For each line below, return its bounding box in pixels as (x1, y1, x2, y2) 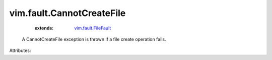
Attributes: (9, 47, 31, 53)
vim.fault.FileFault (74, 25, 111, 31)
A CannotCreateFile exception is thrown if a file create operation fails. (22, 36, 166, 42)
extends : (34, 25, 54, 31)
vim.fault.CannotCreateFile (9, 7, 126, 18)
